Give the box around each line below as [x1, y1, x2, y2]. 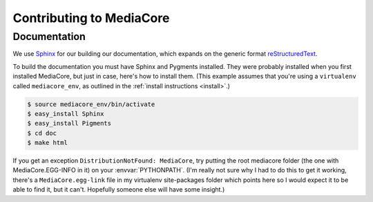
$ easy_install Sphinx [27, 110, 104, 117]
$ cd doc [27, 129, 57, 137]
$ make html [27, 139, 68, 147]
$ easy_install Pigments [27, 119, 112, 128]
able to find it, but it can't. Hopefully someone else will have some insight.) [12, 185, 225, 194]
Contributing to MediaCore [12, 10, 170, 26]
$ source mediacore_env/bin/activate [27, 100, 155, 108]
